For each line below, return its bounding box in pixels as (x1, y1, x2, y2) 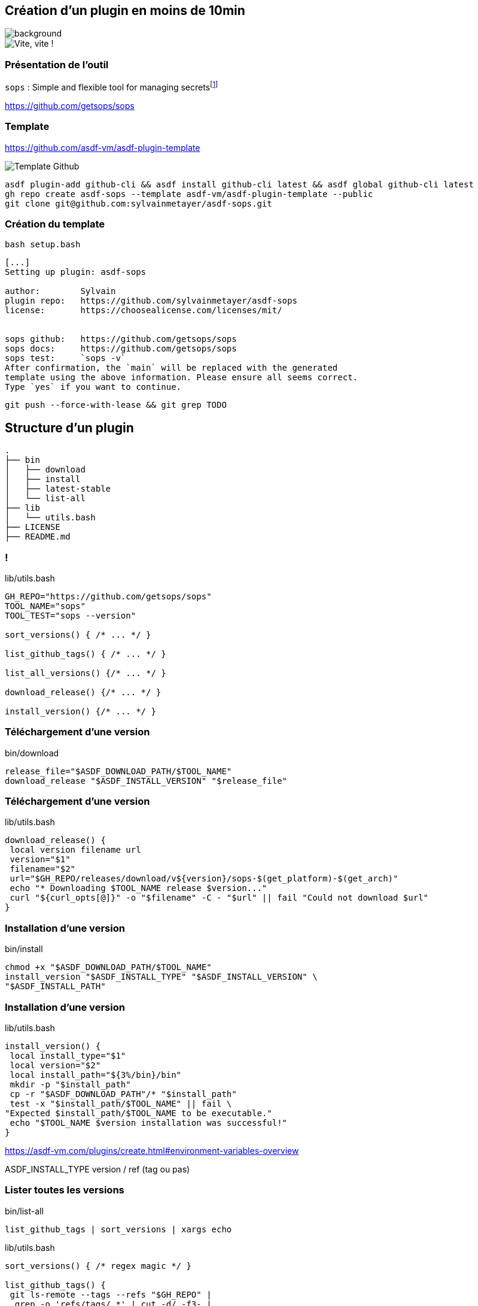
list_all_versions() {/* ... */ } (5, 668, 166, 678)
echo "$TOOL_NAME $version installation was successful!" (10, 1117, 288, 1128)
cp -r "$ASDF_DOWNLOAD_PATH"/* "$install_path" (10, 1089, 237, 1099)
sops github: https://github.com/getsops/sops (5, 334, 237, 344)
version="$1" (10, 854, 71, 865)
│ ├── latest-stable (5, 484, 111, 494)
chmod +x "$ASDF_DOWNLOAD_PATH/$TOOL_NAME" (5, 962, 212, 972)
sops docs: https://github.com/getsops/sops (5, 344, 237, 354)
